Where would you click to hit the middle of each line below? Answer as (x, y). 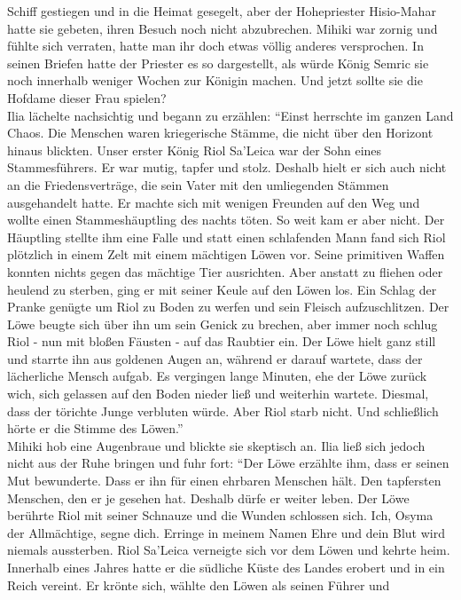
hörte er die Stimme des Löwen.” (95, 428)
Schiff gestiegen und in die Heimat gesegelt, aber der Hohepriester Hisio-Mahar (222, 11)
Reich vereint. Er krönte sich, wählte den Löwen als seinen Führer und (199, 584)
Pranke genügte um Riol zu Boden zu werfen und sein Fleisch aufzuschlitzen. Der (228, 307)
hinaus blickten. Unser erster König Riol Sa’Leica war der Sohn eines (195, 150)
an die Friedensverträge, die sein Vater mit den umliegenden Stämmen (198, 184)
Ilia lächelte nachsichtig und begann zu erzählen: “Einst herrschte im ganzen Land (230, 115)
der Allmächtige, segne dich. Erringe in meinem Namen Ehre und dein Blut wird (226, 532)
